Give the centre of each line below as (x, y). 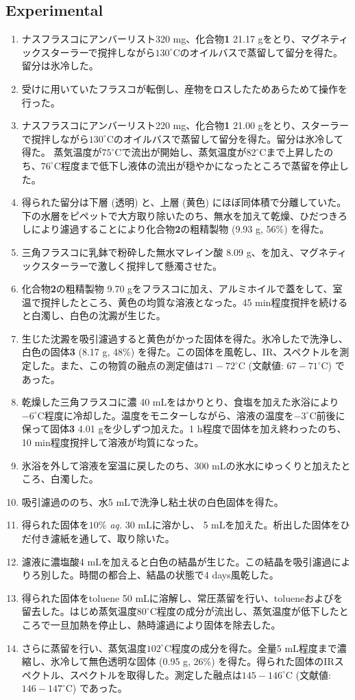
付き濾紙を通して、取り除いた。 (103, 538)
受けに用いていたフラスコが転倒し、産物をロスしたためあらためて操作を (185, 88)
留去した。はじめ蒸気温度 (79, 611)
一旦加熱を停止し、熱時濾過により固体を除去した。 (166, 624)
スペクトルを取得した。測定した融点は (156, 674)
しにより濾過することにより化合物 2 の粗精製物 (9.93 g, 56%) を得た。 (175, 229)
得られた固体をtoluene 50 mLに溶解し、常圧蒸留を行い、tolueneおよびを (182, 597)
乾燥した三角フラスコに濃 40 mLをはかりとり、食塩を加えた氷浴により (180, 402)
